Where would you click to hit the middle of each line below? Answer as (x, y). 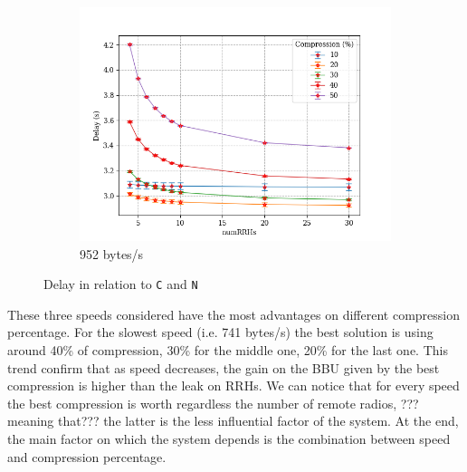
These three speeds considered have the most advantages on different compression (234, 314)
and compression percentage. (87, 456)
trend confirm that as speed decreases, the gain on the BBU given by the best (224, 367)
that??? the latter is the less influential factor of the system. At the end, (258, 421)
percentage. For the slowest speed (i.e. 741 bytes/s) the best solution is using (220, 332)
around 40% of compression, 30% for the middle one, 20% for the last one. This (228, 350)
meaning (31, 421)
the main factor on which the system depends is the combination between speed (229, 438)
